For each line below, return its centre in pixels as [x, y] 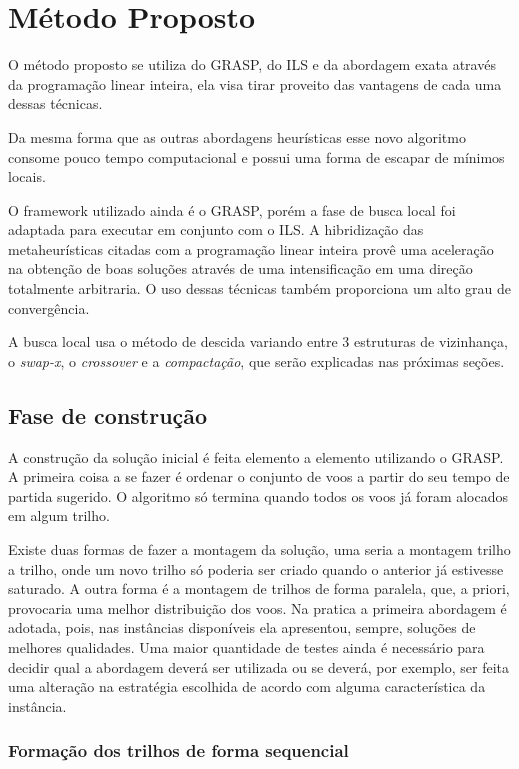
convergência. [49, 307]
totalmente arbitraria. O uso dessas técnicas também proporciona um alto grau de [260, 288]
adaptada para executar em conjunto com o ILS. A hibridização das [216, 229]
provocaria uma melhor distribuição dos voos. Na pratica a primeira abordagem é [257, 607]
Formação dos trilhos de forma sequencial [178, 750]
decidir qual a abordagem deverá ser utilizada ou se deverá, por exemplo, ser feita [258, 666]
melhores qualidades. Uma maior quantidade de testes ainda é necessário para [246, 646]
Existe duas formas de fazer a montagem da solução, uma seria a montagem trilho [259, 549]
